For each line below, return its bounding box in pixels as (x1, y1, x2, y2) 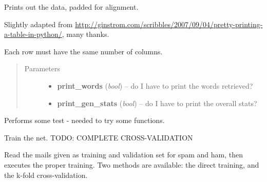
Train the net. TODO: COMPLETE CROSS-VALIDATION (4, 132, 193, 143)
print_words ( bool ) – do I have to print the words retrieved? (57, 80, 253, 91)
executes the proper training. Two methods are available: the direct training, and (4, 159, 259, 170)
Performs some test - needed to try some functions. (4, 115, 165, 126)
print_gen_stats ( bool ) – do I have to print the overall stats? (57, 97, 257, 108)
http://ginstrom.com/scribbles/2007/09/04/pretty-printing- (75, 18, 263, 29)
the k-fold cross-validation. (4, 169, 88, 180)
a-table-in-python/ (4, 29, 62, 39)
